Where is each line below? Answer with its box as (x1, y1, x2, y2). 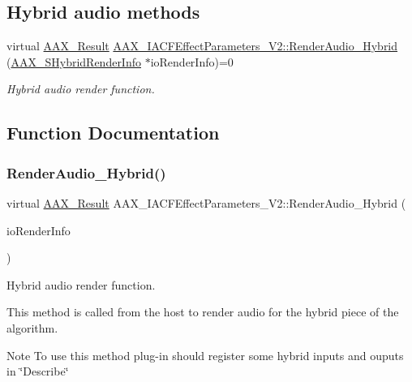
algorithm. (6, 319, 58, 336)
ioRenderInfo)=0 (150, 53, 234, 70)
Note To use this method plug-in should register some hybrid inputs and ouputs (6, 346, 404, 363)
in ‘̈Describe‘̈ (6, 363, 69, 380)
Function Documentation (6, 120, 220, 145)
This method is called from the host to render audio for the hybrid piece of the (6, 303, 399, 320)
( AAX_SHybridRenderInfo (6, 53, 141, 70)
